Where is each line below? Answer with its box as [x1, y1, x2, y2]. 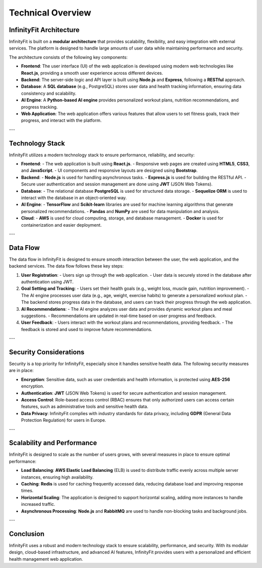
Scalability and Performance [9, 439, 97, 447]
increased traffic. [21, 501, 55, 507]
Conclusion [9, 530, 45, 538]
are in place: [9, 368, 34, 373]
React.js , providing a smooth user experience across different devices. [21, 70, 164, 76]
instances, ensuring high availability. [21, 474, 94, 480]
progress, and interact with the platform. [21, 117, 102, 123]
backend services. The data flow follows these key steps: [9, 263, 124, 269]
